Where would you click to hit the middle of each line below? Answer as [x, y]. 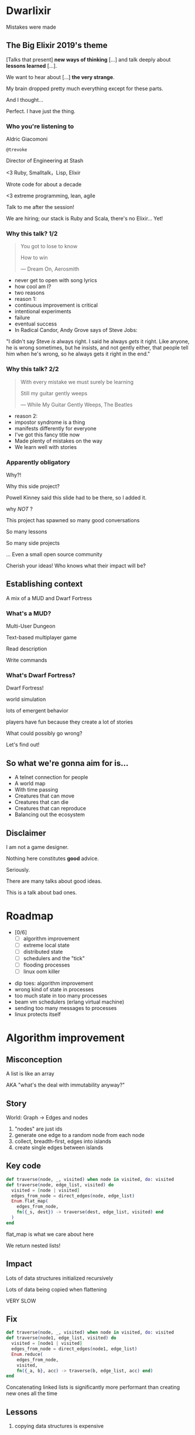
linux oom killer [42, 972]
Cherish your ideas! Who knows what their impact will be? [76, 566]
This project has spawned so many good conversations [73, 520]
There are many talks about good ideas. [54, 881]
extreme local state [47, 945]
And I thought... [25, 100]
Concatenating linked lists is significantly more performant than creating [93, 1387]
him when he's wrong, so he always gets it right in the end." [78, 354]
